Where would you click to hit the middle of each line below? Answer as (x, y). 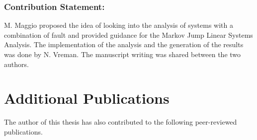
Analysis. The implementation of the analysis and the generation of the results (124, 44)
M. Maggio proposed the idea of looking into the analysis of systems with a (119, 25)
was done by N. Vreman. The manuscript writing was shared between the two (123, 54)
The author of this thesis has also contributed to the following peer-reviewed (121, 122)
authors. (16, 64)
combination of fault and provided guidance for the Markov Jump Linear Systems (128, 35)
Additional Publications (87, 98)
